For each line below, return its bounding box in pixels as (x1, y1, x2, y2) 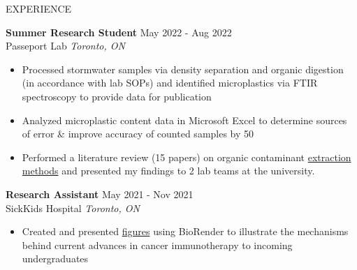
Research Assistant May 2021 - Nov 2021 (6, 186, 194, 201)
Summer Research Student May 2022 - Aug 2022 (6, 24, 232, 39)
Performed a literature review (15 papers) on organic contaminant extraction (22, 149, 351, 164)
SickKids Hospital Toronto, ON (6, 200, 140, 215)
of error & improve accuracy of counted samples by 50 (22, 126, 254, 141)
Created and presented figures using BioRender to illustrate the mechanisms (22, 224, 349, 239)
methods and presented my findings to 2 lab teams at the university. (22, 163, 315, 178)
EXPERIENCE (6, 1, 72, 15)
